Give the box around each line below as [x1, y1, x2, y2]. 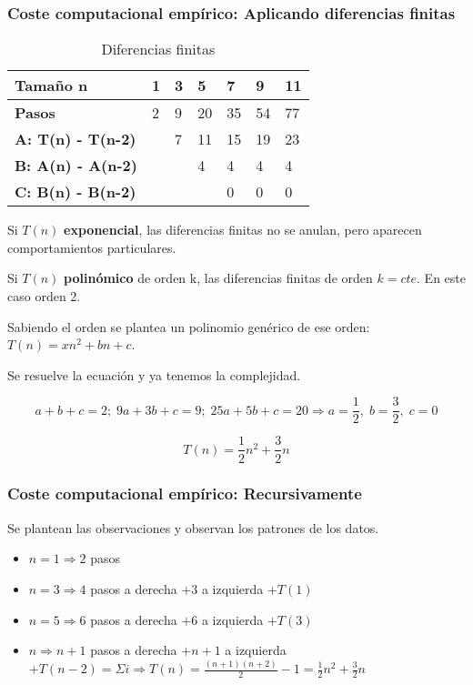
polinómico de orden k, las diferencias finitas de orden [64, 268, 373, 287]
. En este [417, 268, 466, 287]
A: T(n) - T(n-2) [15, 128, 136, 150]
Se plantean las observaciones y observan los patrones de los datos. [7, 518, 379, 537]
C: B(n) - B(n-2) [15, 181, 136, 203]
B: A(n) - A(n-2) [15, 155, 137, 176]
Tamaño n [15, 75, 88, 96]
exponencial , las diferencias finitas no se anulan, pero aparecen [64, 220, 422, 239]
